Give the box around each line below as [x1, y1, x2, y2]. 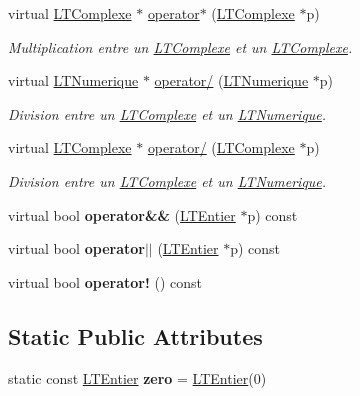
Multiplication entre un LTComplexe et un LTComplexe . [8, 36, 353, 57]
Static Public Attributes [8, 320, 263, 351]
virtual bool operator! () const [8, 271, 203, 292]
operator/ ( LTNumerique [154, 70, 309, 91]
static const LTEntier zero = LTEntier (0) [8, 367, 267, 388]
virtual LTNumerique [8, 70, 139, 91]
